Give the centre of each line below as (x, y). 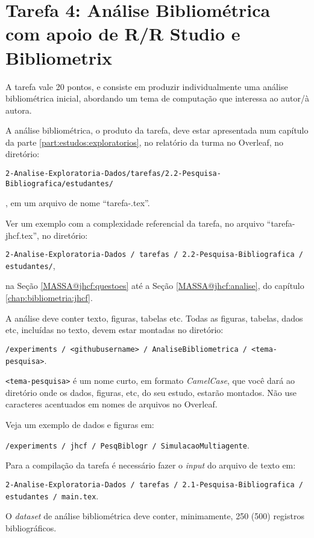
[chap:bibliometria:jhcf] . (49, 298)
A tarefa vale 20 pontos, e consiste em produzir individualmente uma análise (147, 86)
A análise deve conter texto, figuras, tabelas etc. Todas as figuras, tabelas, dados (154, 318)
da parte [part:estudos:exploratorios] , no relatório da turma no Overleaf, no (145, 142)
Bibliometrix (59, 57)
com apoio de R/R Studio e (123, 34)
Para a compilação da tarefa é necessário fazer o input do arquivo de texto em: (151, 465)
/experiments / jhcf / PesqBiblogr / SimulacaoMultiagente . (127, 445)
